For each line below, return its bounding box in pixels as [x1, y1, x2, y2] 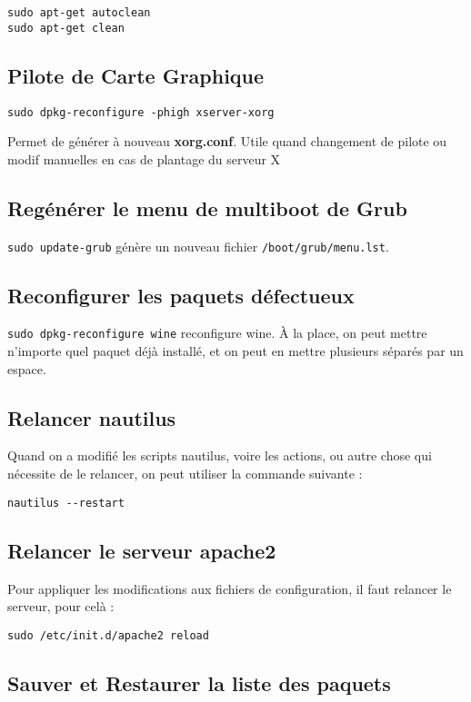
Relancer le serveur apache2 [7, 536, 276, 564]
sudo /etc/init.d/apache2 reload [7, 628, 209, 642]
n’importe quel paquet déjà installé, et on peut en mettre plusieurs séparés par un [7, 341, 464, 361]
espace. [7, 359, 46, 378]
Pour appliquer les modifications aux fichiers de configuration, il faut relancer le [7, 578, 452, 598]
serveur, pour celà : [7, 597, 115, 616]
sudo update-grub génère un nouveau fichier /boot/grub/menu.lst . [7, 236, 389, 255]
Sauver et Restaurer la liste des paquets [7, 668, 391, 697]
